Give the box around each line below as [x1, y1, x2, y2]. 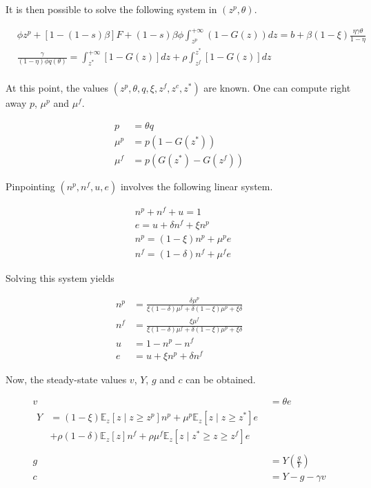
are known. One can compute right [203, 81, 351, 95]
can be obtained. [186, 372, 256, 386]
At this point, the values [6, 81, 109, 95]
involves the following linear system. [120, 179, 273, 194]
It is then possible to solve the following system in [6, 2, 217, 16]
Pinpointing [6, 179, 55, 194]
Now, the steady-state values [6, 372, 127, 386]
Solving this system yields [6, 271, 114, 285]
